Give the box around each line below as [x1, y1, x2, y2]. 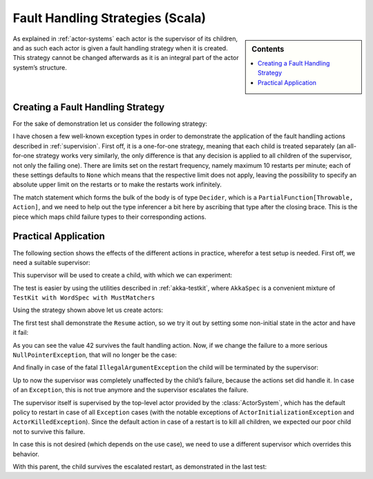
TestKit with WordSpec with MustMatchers [12, 294, 155, 302]
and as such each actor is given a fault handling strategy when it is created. [12, 43, 228, 52]
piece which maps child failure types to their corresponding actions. [12, 213, 207, 221]
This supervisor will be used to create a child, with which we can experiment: [12, 271, 233, 280]
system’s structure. [12, 63, 67, 72]
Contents [251, 44, 285, 54]
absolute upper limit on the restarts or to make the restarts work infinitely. [12, 180, 222, 189]
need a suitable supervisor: [12, 258, 90, 266]
